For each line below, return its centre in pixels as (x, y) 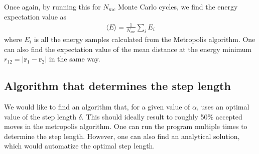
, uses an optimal (223, 106)
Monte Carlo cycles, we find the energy (178, 6)
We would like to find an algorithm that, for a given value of (97, 106)
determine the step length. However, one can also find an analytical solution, (122, 136)
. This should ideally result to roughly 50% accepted (162, 116)
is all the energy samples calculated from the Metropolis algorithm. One (145, 39)
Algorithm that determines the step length (117, 86)
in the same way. (75, 59)
